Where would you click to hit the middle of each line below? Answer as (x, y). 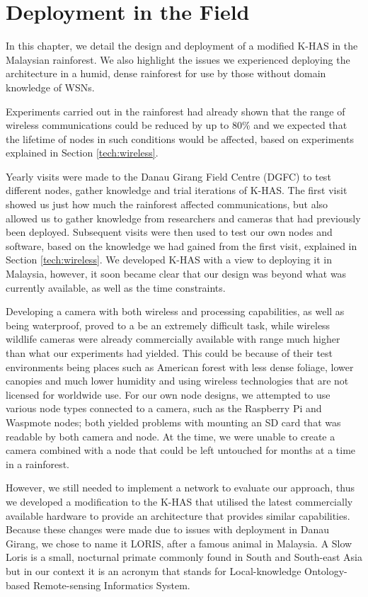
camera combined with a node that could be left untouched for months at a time (181, 450)
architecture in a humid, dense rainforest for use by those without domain (166, 73)
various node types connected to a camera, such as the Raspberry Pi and (164, 408)
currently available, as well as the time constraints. (116, 287)
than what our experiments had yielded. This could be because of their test (169, 353)
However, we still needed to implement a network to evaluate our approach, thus (180, 488)
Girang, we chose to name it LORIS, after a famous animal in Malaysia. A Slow (179, 543)
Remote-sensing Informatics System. (111, 585)
